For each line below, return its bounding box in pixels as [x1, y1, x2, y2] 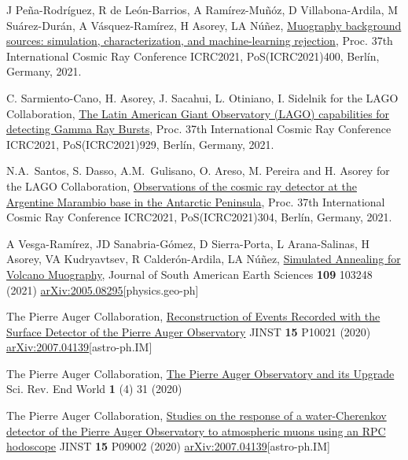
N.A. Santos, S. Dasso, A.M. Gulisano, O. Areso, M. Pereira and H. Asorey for [6, 162, 390, 179]
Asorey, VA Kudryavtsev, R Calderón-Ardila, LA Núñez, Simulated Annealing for [6, 250, 401, 267]
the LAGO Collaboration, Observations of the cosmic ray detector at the [6, 177, 357, 194]
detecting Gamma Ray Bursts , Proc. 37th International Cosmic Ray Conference [6, 121, 391, 137]
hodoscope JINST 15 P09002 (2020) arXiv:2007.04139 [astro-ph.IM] [6, 438, 330, 454]
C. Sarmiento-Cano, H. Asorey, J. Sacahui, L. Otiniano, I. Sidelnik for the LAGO [6, 89, 399, 106]
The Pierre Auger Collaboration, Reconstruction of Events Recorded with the [6, 308, 380, 325]
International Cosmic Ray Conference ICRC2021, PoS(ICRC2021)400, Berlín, [6, 47, 380, 64]
